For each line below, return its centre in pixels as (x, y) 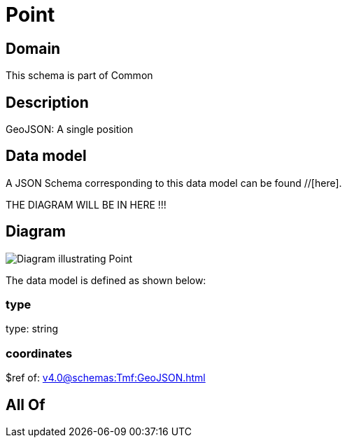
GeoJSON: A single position (70, 129)
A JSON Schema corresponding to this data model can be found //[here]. (174, 183)
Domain (33, 48)
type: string (32, 329)
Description (47, 102)
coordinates (39, 353)
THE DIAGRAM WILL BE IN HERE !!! (86, 204)
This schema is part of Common (79, 76)
